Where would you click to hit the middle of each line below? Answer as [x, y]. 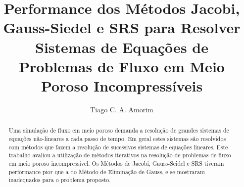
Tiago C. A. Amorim [122, 109]
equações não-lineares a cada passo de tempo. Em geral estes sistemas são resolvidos [117, 138]
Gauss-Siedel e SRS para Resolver [122, 27]
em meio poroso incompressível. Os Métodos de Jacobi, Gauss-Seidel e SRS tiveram [116, 163]
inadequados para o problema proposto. [60, 180]
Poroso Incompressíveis [122, 85]
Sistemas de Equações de [122, 47]
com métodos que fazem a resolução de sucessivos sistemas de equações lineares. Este [118, 147]
